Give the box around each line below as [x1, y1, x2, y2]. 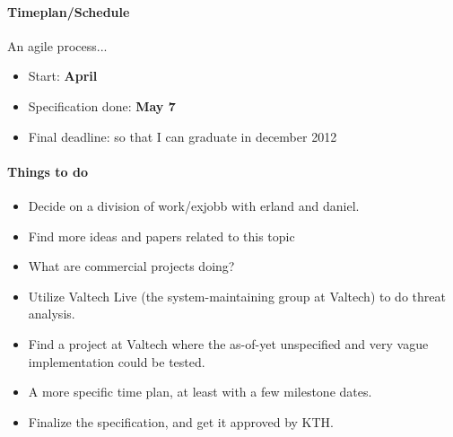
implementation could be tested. [28, 352, 205, 371]
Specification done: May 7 [28, 96, 176, 115]
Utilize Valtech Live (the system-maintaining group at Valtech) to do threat [28, 286, 446, 305]
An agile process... [7, 36, 108, 55]
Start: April [28, 66, 98, 85]
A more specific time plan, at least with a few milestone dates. [28, 382, 372, 401]
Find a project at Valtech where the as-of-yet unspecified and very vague [28, 334, 429, 353]
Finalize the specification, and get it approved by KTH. [28, 412, 335, 431]
